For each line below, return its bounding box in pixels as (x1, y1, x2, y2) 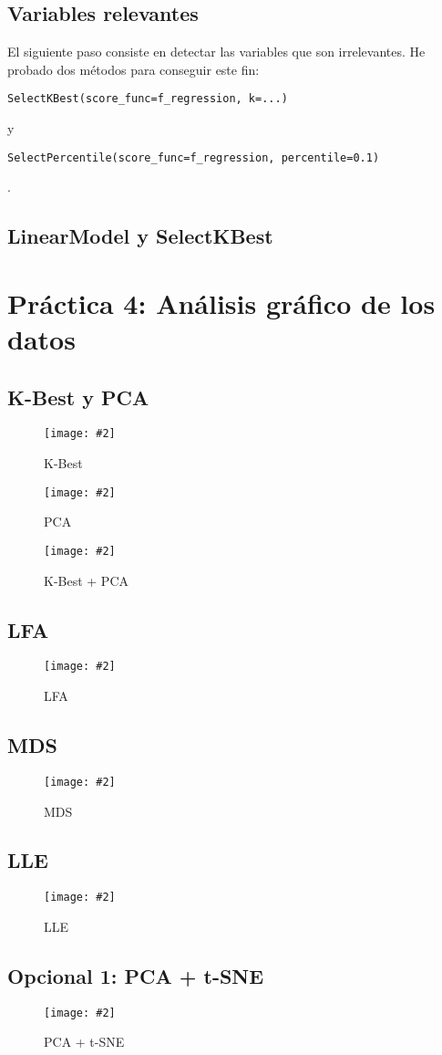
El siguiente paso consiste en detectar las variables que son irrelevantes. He (7, 42, 426, 61)
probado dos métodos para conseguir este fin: (7, 59, 260, 78)
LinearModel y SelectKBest (7, 222, 273, 250)
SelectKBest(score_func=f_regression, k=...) (7, 92, 288, 106)
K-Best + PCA (44, 570, 129, 590)
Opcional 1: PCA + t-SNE (7, 961, 264, 989)
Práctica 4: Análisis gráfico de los (7, 284, 436, 321)
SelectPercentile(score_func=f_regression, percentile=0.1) (7, 151, 380, 164)
